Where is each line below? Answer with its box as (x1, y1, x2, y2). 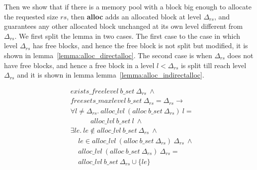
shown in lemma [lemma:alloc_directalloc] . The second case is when (4, 50, 212, 60)
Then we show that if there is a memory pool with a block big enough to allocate (4, 1, 252, 11)
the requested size (4, 11, 58, 21)
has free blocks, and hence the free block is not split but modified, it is (33, 40, 248, 51)
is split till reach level (180, 60, 247, 70)
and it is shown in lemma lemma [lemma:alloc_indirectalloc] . (17, 70, 204, 80)
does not (227, 50, 254, 60)
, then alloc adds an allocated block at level (67, 11, 201, 21)
